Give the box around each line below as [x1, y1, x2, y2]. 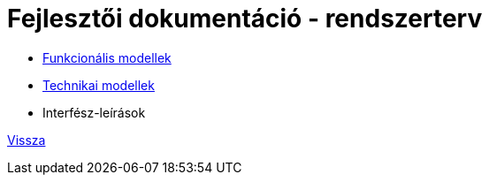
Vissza [7, 132, 46, 148]
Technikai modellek [42, 77, 155, 93]
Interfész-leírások [42, 104, 146, 120]
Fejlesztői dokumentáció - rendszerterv [7, 4, 483, 34]
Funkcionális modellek [42, 49, 172, 65]
